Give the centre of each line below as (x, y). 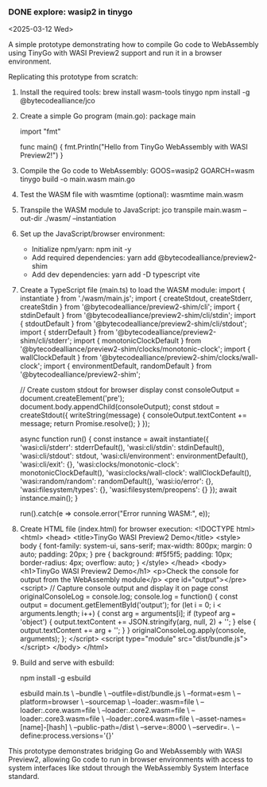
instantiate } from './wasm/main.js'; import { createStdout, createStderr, (136, 299)
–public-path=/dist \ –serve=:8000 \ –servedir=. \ (154, 727)
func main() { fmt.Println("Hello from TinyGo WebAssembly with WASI (133, 147)
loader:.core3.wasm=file (60, 719)
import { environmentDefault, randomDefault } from (128, 366)
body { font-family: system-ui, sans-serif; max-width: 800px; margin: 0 (136, 546)
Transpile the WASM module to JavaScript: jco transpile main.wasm (130, 210)
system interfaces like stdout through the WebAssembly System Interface (128, 768)
